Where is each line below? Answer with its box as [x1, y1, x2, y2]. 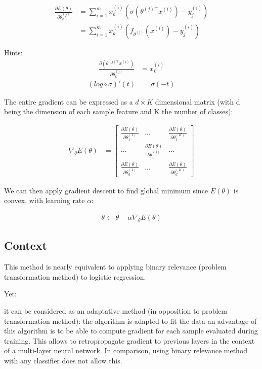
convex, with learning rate [4, 195, 85, 206]
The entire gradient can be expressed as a [4, 96, 133, 107]
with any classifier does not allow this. [4, 355, 122, 366]
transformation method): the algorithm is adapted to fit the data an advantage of [4, 315, 257, 326]
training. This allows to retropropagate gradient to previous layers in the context [4, 335, 255, 346]
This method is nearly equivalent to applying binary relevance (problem [4, 261, 227, 272]
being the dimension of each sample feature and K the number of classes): [4, 106, 233, 117]
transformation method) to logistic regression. [4, 271, 146, 282]
